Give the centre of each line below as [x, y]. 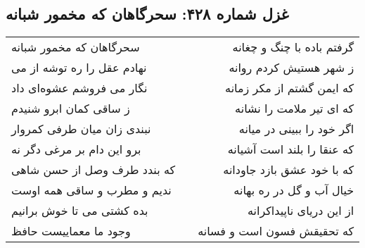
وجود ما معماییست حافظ [71, 231]
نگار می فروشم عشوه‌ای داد [79, 88]
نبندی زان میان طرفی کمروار [81, 129]
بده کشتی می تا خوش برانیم [80, 211]
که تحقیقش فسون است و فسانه [276, 231]
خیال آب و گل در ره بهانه [294, 190]
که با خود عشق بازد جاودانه [289, 170]
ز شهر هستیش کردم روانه [292, 68]
